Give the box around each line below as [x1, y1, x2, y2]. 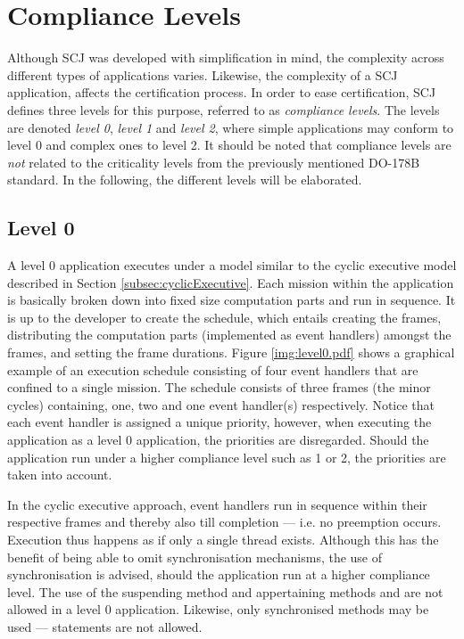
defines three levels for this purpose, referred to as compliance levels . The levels [7, 100, 440, 119]
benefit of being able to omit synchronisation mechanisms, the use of [7, 547, 383, 566]
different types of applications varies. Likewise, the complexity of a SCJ [7, 65, 398, 84]
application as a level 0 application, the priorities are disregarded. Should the [7, 430, 429, 449]
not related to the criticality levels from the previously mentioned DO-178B [7, 152, 420, 171]
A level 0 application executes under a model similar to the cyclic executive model [7, 256, 457, 274]
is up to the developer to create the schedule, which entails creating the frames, [7, 307, 442, 326]
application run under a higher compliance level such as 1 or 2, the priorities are [7, 447, 446, 466]
